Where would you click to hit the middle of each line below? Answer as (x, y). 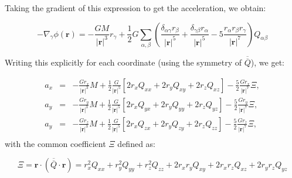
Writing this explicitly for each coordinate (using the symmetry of (123, 62)
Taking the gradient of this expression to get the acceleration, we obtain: (135, 8)
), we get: (267, 62)
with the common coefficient (55, 143)
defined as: (136, 143)
